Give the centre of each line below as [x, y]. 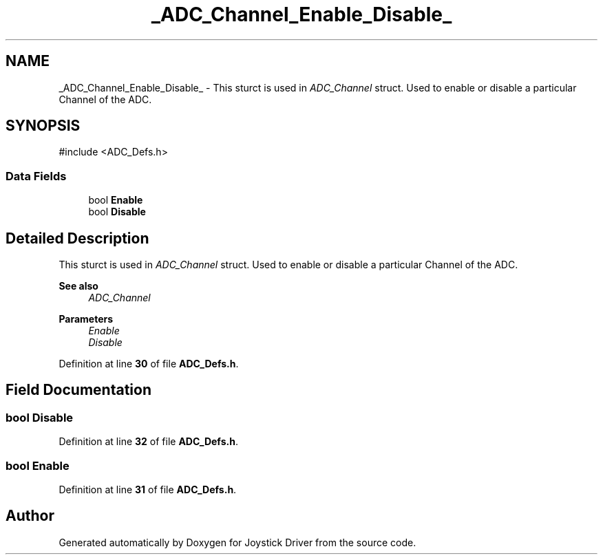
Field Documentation [78, 390]
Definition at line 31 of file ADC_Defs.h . [148, 489]
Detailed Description [77, 238]
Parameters [86, 319]
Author [30, 516]
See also [78, 286]
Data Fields [36, 176]
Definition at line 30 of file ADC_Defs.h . [149, 364]
